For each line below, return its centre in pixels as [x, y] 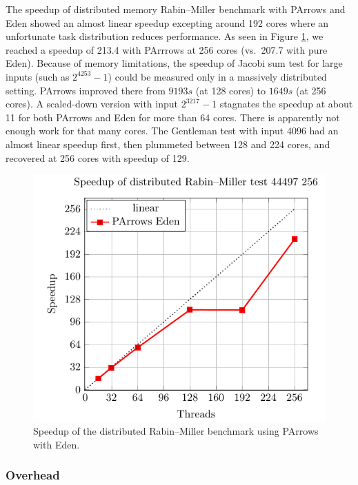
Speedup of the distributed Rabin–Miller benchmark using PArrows [176, 431]
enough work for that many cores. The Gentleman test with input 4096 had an [172, 131]
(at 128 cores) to [231, 90]
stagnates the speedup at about [286, 104]
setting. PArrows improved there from [86, 90]
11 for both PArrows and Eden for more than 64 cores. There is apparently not [173, 117]
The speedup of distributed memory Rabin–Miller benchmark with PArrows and [176, 9]
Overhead [33, 475]
